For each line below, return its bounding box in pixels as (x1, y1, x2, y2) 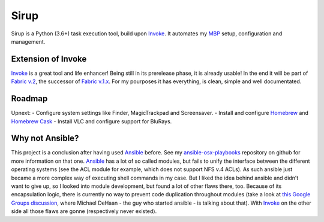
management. (11, 38, 46, 45)
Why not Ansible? (11, 133, 79, 144)
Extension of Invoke (11, 54, 87, 64)
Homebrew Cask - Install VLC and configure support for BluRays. (11, 117, 172, 125)
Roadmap (11, 93, 48, 104)
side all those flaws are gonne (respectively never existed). (11, 208, 157, 215)
